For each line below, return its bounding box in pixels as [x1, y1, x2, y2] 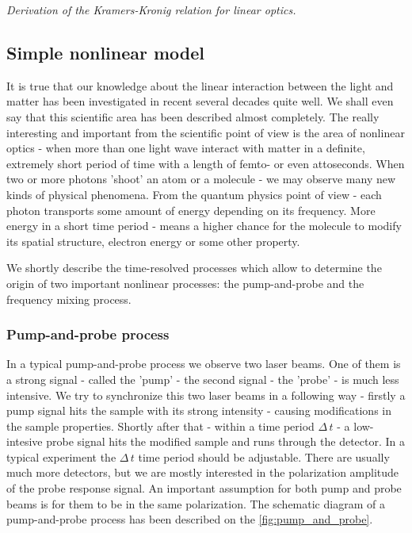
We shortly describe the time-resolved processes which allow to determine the [6, 259, 382, 276]
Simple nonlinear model [6, 40, 205, 64]
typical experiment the [6, 448, 116, 465]
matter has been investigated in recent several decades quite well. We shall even [6, 93, 394, 109]
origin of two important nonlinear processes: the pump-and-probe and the [6, 274, 364, 291]
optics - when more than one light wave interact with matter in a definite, [6, 140, 365, 156]
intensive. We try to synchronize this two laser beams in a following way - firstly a [6, 386, 406, 403]
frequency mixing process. [6, 290, 132, 307]
